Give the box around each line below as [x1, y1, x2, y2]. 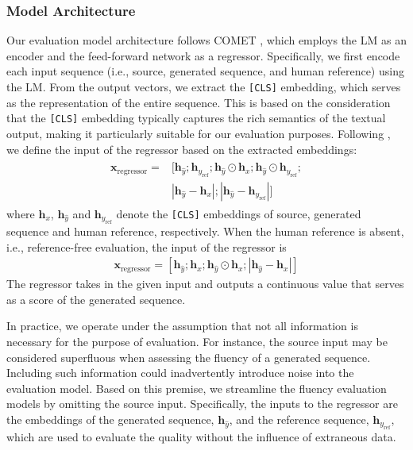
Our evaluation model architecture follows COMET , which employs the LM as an [6, 32, 407, 48]
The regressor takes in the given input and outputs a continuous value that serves [6, 275, 404, 292]
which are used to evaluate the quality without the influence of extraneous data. [6, 429, 396, 445]
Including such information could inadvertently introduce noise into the [6, 364, 354, 381]
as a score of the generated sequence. [6, 290, 186, 307]
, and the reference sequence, [229, 410, 369, 427]
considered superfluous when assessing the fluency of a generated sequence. [6, 348, 371, 365]
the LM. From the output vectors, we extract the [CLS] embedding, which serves [6, 79, 401, 94]
